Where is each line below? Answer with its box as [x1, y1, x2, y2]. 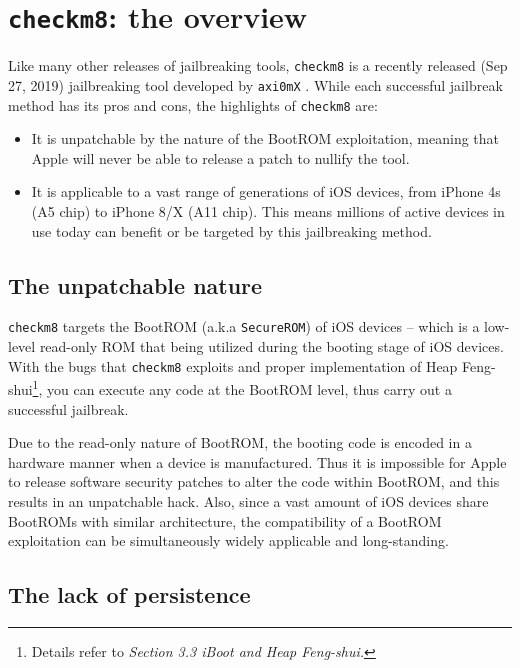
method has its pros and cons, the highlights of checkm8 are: [8, 94, 378, 115]
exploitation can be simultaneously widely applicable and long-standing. [8, 530, 449, 551]
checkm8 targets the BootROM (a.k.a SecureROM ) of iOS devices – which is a [8, 316, 480, 337]
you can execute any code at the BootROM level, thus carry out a [46, 378, 452, 399]
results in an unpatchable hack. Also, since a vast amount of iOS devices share [8, 490, 489, 511]
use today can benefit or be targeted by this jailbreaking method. [31, 220, 432, 241]
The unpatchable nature [8, 269, 263, 300]
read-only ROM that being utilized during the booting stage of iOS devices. [39, 336, 504, 357]
